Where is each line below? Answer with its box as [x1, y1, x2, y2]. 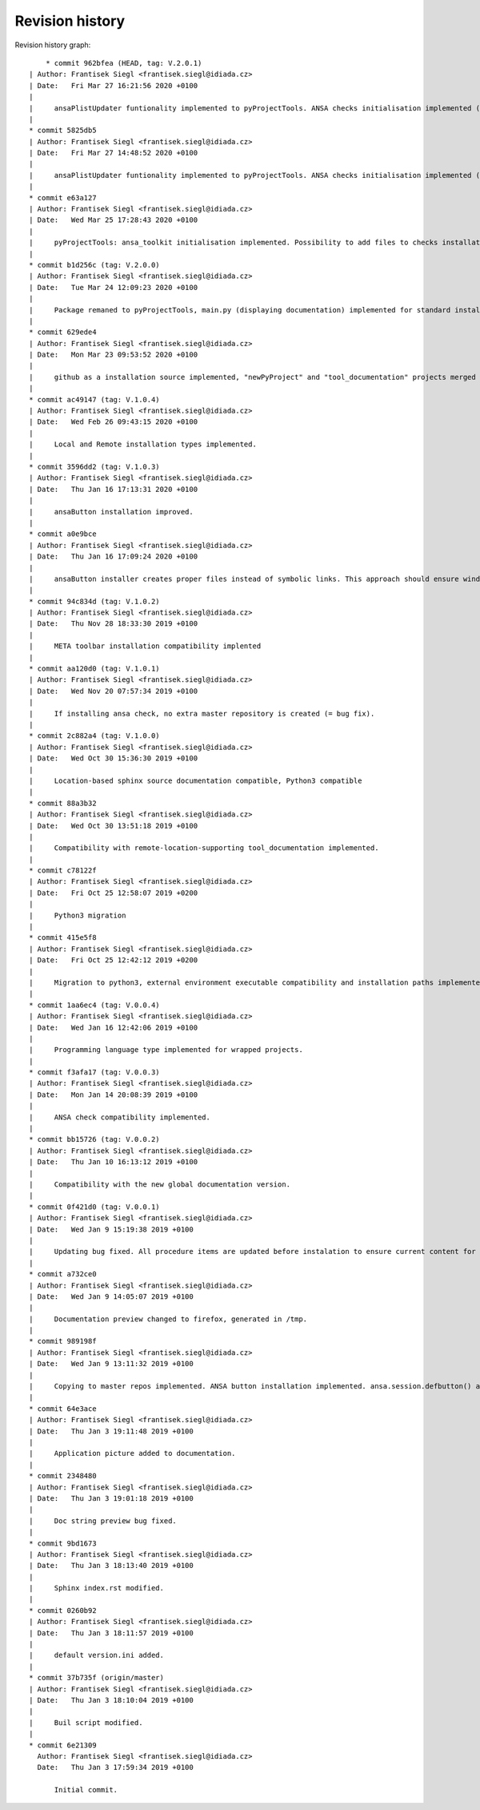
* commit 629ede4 [29, 328, 97, 337]
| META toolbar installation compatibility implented [29, 642, 262, 651]
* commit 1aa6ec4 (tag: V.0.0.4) [29, 1000, 160, 1010]
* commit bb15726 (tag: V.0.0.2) [29, 1135, 160, 1144]
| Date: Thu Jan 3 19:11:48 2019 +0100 [29, 1426, 194, 1436]
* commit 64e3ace [29, 1404, 97, 1413]
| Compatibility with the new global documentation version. [29, 1180, 291, 1189]
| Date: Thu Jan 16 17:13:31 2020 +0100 [29, 485, 198, 494]
